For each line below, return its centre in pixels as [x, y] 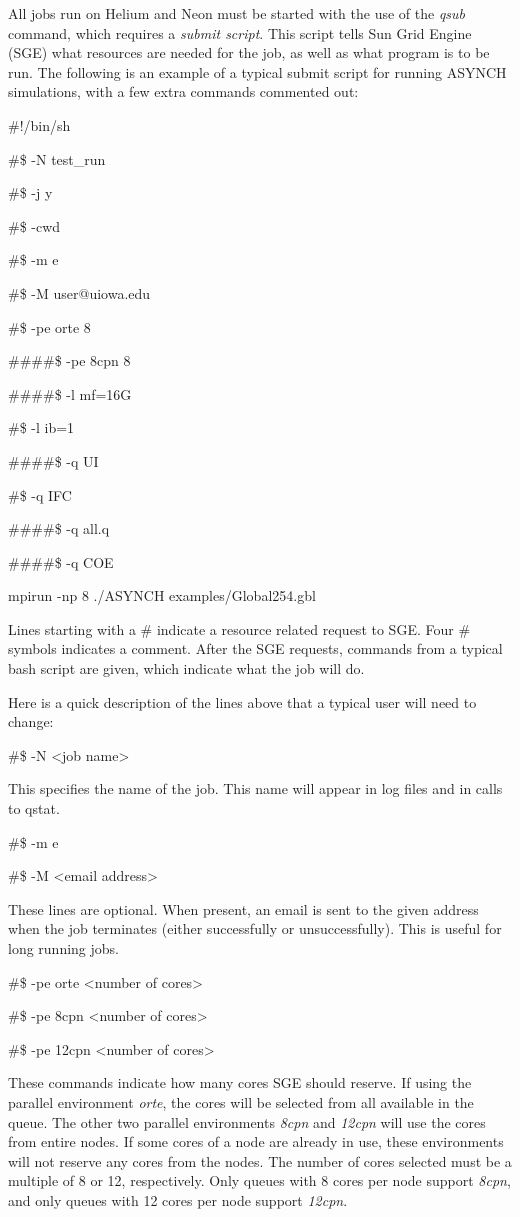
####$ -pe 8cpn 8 [69, 360]
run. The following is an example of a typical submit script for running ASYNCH [257, 71]
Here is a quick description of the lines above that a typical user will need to [242, 701]
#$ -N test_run [57, 158]
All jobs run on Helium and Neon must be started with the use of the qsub [237, 13]
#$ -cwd [34, 225]
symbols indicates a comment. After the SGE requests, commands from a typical [255, 648]
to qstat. [34, 808]
